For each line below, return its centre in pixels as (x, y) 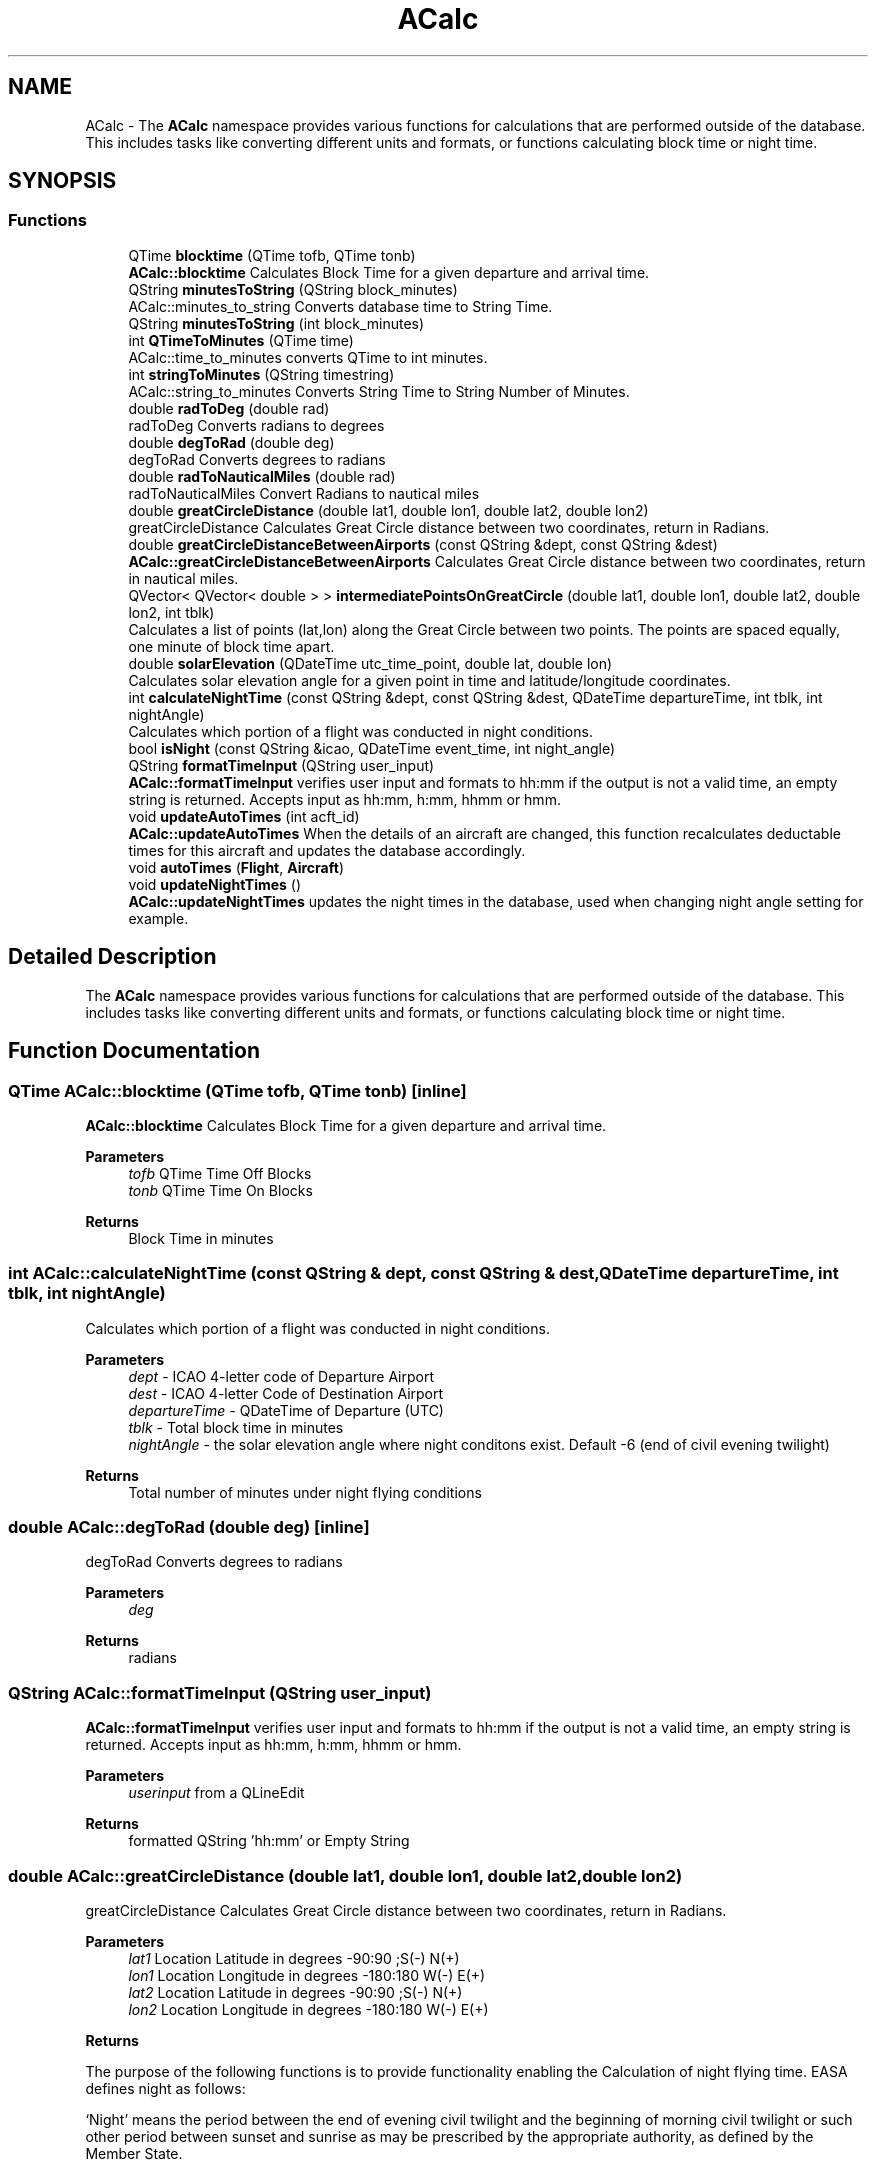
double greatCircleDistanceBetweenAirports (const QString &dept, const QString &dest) (423, 544)
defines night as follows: (165, 2088)
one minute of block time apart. (231, 646)
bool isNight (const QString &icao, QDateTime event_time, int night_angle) (372, 748)
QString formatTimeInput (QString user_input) (281, 765)
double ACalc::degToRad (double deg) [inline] (189, 1527)
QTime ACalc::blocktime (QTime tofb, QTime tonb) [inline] (237, 1090)
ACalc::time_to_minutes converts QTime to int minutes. (308, 357)
